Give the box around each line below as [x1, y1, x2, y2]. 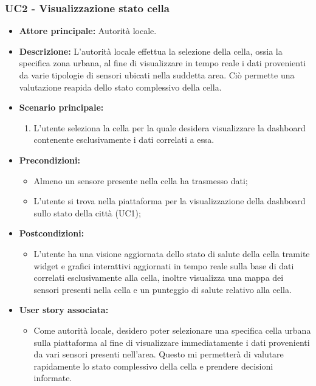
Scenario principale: [19, 101, 104, 114]
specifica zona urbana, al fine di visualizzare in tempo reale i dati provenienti [19, 57, 306, 69]
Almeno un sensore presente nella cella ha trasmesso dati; [33, 174, 248, 187]
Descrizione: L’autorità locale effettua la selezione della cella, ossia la [19, 44, 283, 57]
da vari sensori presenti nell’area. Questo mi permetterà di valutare [33, 348, 284, 360]
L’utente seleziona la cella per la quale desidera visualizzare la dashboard [33, 121, 306, 134]
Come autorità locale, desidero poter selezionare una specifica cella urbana [33, 323, 311, 336]
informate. [33, 371, 72, 384]
